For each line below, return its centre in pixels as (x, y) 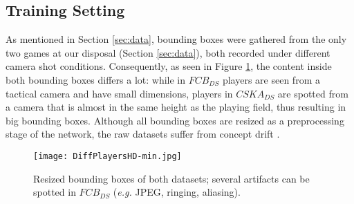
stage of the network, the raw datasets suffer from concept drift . (143, 134)
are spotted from (313, 93)
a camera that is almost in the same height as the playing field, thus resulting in (176, 107)
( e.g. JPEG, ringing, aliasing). (177, 192)
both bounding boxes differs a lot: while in (96, 79)
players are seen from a (271, 79)
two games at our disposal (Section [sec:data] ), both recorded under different (168, 52)
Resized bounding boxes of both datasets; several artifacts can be (171, 178)
